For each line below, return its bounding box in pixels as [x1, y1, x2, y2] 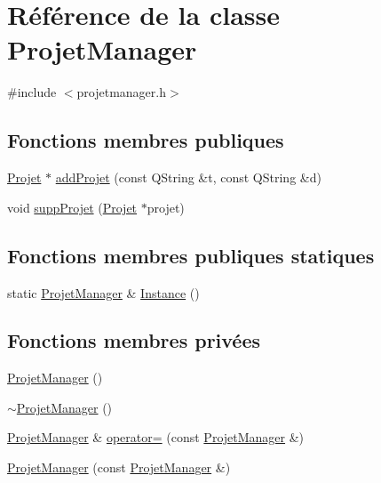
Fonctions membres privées [7, 326, 261, 354]
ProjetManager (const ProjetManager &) [7, 458, 231, 477]
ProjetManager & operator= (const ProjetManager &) [7, 428, 305, 447]
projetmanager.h [76, 83, 166, 101]
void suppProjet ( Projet [7, 197, 138, 216]
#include [7, 83, 57, 101]
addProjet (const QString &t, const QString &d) [55, 168, 321, 187]
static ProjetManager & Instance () [7, 283, 200, 302]
